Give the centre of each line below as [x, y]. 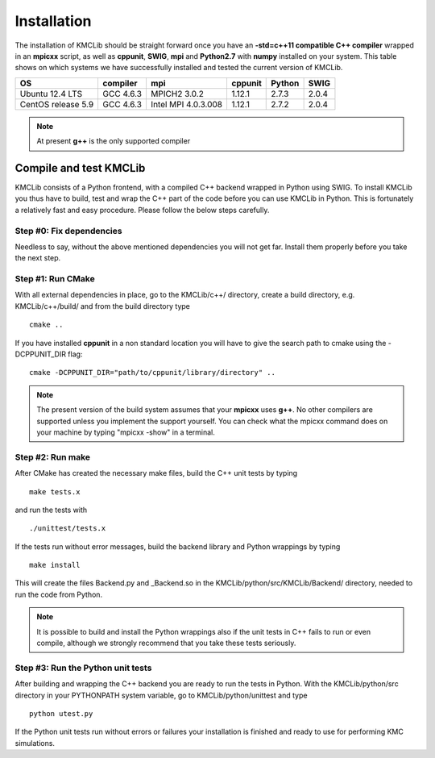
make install [55, 565]
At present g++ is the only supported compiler [114, 141]
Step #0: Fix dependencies [68, 231]
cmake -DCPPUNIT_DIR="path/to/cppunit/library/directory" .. [152, 373]
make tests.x [55, 491]
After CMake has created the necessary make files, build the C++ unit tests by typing [156, 473]
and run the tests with [51, 510]
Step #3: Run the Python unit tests [83, 668]
